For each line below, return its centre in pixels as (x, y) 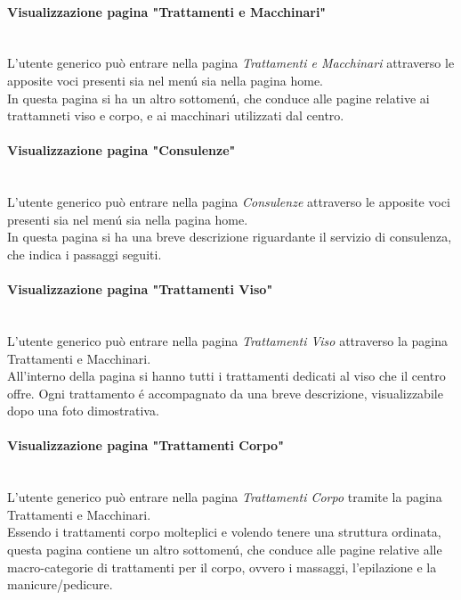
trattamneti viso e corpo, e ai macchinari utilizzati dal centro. (176, 115)
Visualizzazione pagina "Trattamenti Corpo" (146, 445)
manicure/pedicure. (60, 584)
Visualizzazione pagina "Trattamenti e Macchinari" (167, 11)
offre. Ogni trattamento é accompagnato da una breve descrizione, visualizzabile (225, 393)
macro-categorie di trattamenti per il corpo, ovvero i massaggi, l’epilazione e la (222, 567)
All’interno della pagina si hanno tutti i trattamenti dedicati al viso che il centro (226, 376)
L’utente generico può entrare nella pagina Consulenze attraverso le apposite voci (229, 202)
